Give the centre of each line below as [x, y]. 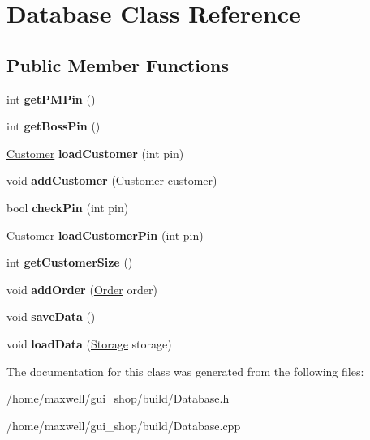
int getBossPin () [54, 126]
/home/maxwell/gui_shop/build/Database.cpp [124, 425]
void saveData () [51, 316]
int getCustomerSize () [70, 262]
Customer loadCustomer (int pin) [95, 153]
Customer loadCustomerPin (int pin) [105, 235]
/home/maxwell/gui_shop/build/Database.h [118, 398]
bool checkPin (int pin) [68, 207]
